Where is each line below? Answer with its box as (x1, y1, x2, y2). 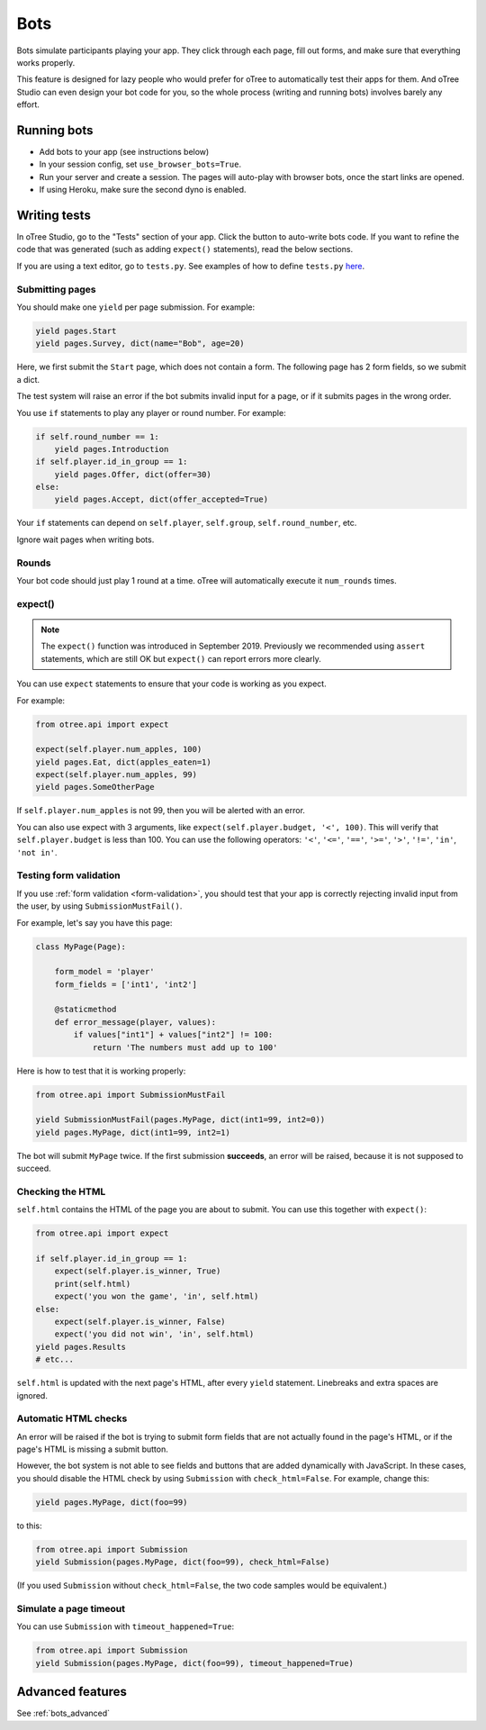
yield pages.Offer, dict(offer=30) (54, 469, 211, 479)
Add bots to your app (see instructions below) (39, 147, 210, 158)
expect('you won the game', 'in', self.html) (54, 1291, 259, 1301)
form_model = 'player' (54, 966, 155, 977)
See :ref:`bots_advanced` (16, 1707, 111, 1719)
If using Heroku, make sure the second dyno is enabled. (39, 185, 247, 195)
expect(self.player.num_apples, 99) (35, 770, 198, 780)
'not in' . (16, 847, 58, 857)
